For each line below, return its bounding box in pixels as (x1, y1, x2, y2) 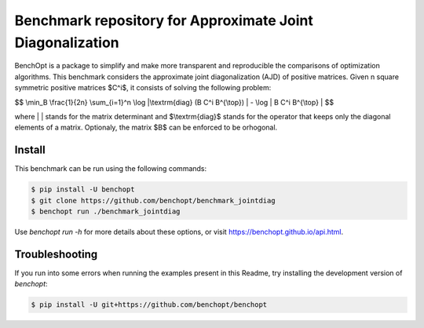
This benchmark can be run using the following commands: (14, 164, 207, 173)
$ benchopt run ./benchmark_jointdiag (31, 206, 181, 216)
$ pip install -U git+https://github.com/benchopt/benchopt (31, 301, 268, 309)
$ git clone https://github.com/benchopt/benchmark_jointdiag (31, 196, 276, 205)
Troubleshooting (14, 247, 98, 261)
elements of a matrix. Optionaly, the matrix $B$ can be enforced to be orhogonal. (14, 122, 278, 133)
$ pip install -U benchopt (31, 185, 135, 194)
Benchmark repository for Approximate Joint (14, 12, 314, 29)
